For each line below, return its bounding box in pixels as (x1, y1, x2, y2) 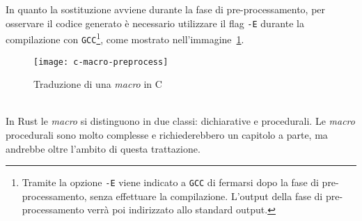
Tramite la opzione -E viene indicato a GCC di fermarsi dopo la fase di (22, 175, 319, 190)
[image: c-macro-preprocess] (33, 56, 168, 67)
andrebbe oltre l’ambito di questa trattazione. (6, 141, 200, 155)
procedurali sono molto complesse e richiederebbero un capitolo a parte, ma (6, 128, 328, 142)
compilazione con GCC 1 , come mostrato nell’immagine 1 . (6, 30, 244, 46)
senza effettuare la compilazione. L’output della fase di (90, 188, 323, 203)
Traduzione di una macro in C (33, 77, 162, 91)
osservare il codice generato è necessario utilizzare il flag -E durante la (6, 15, 304, 30)
